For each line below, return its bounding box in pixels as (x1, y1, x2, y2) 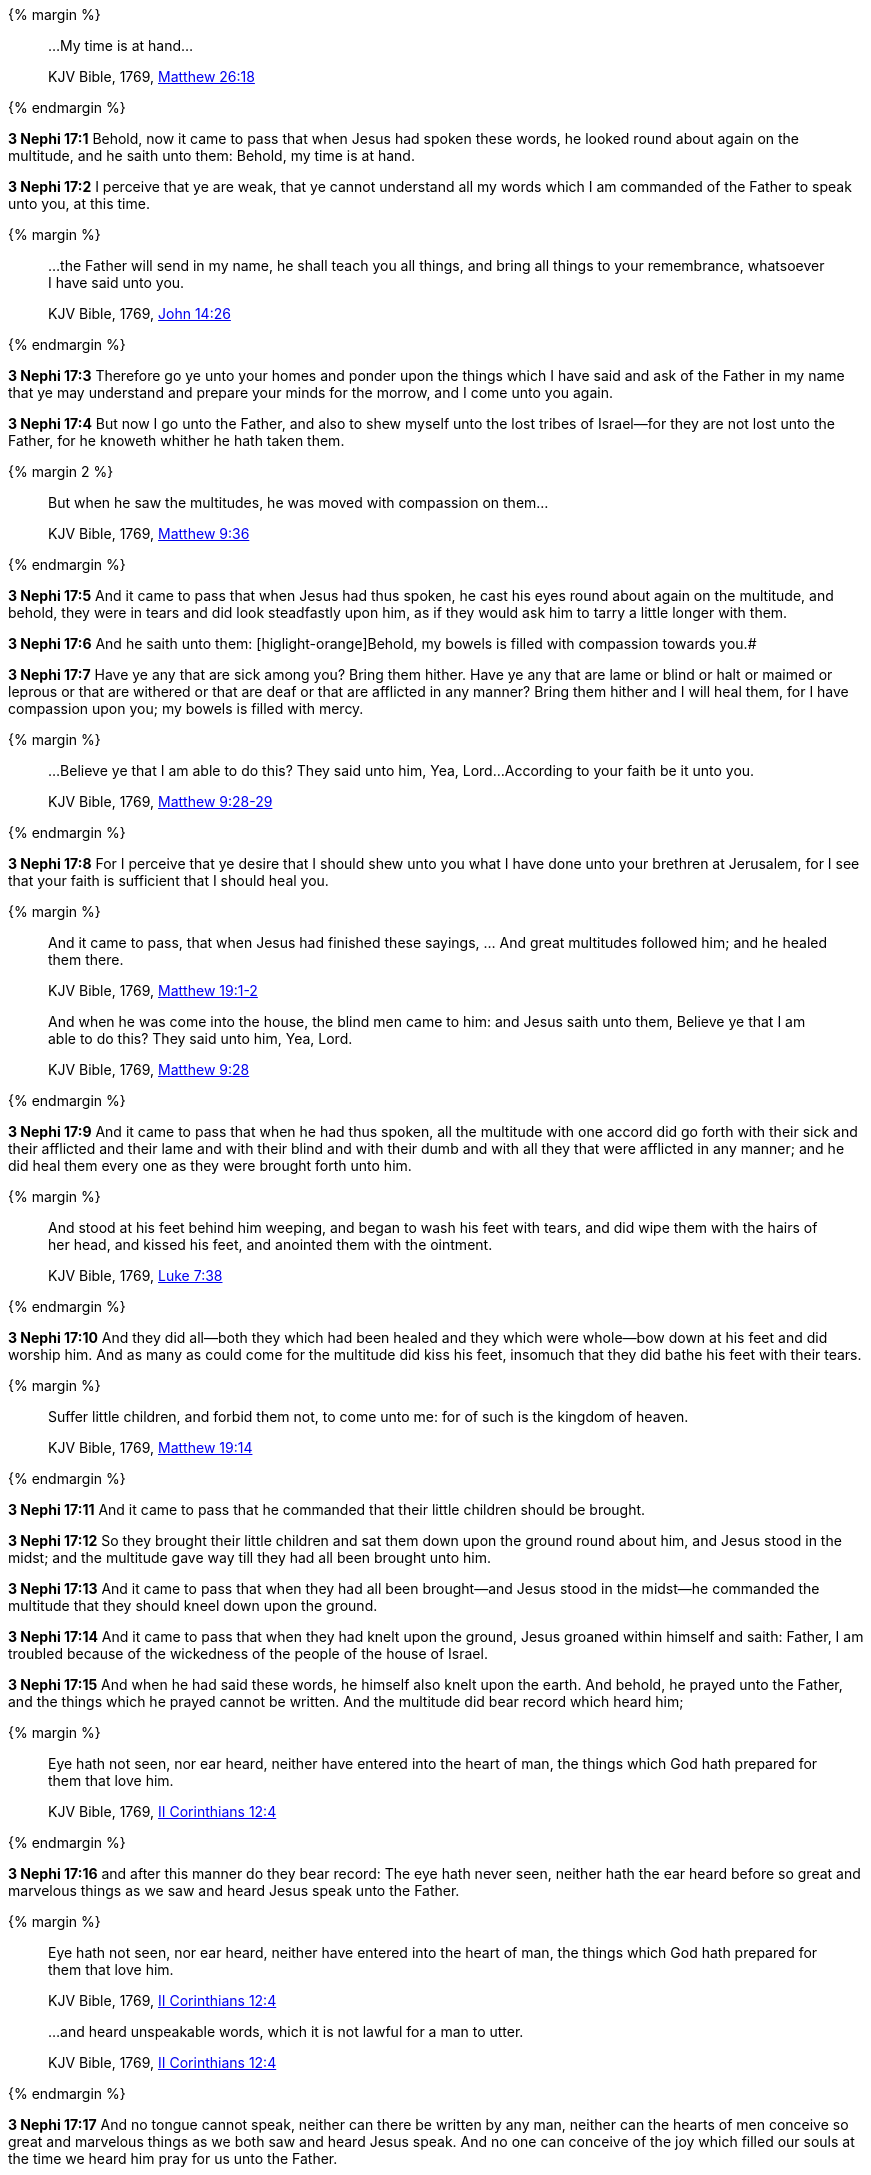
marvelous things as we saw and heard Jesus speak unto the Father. (8, 1882, 460, 1899)
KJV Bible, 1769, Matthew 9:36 (48, 525, 250, 542)
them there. (48, 951, 124, 968)
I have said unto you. (48, 274, 185, 291)
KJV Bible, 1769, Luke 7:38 (48, 1267, 223, 1284)
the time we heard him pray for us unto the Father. (8, 2150, 338, 2167)
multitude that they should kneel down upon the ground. (8, 1597, 378, 1614)
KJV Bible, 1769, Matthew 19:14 (48, 1439, 253, 1456)
